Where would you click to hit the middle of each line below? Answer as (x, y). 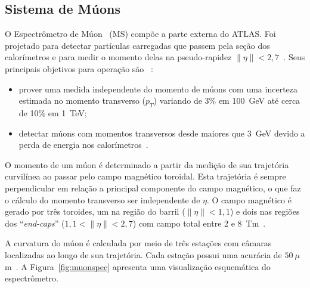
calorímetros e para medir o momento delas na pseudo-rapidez (118, 57)
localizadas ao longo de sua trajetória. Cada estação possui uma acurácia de (143, 254)
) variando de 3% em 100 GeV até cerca (227, 100)
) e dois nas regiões (265, 211)
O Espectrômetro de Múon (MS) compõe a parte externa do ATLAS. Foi (140, 34)
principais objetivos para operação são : (79, 68)
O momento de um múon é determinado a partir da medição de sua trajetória (147, 164)
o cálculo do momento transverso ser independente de (103, 199)
